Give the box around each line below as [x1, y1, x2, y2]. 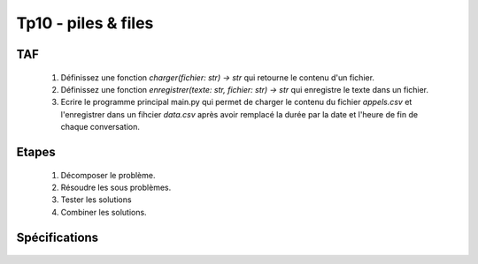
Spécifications [16, 230, 99, 245]
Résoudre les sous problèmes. [60, 182, 172, 192]
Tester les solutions [60, 194, 132, 205]
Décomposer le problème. [60, 170, 156, 180]
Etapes [16, 144, 57, 159]
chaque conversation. [60, 122, 141, 132]
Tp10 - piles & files [16, 13, 154, 33]
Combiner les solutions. [60, 207, 147, 217]
